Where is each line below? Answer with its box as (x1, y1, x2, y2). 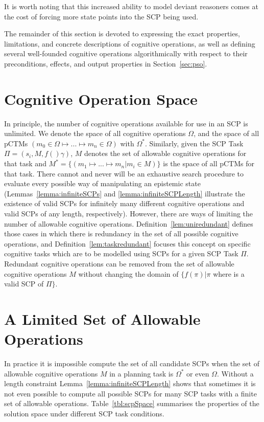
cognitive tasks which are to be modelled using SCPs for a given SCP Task (4, 248, 238, 259)
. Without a (217, 368, 254, 379)
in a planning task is (109, 368, 174, 379)
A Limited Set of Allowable (4, 308, 201, 329)
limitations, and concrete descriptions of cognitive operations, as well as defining (4, 38, 255, 49)
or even (186, 368, 209, 379)
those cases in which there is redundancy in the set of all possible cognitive (4, 228, 238, 239)
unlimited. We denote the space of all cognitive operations (4, 128, 186, 139)
